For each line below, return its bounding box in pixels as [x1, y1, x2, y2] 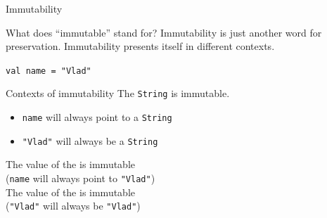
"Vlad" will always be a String [22, 133, 158, 148]
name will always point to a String [22, 110, 172, 124]
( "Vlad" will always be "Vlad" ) [6, 198, 141, 213]
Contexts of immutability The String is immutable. [6, 86, 230, 101]
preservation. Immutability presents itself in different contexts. [6, 39, 275, 53]
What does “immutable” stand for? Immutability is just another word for [6, 25, 322, 39]
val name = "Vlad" [6, 65, 91, 76]
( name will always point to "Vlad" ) [6, 171, 155, 185]
